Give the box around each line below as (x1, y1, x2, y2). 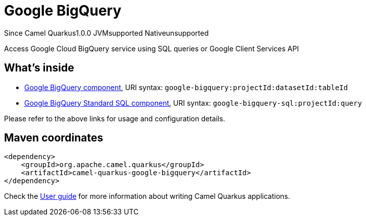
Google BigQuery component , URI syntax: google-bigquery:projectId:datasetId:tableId (24, 83, 348, 92)
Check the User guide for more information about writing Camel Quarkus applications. (4, 192, 290, 201)
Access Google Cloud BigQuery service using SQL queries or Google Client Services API (4, 44, 299, 53)
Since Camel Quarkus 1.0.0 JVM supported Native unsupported (4, 28, 209, 37)
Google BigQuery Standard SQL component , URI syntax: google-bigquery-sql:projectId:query (24, 98, 362, 107)
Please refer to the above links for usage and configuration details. (4, 114, 225, 123)
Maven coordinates (4, 131, 103, 144)
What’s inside (4, 61, 74, 75)
